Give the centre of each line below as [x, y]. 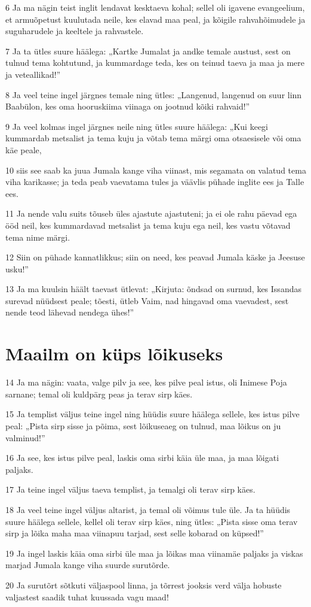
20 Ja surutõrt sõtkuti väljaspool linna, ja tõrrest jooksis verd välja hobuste [144, 585]
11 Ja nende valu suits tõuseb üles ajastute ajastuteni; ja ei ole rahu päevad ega [151, 213]
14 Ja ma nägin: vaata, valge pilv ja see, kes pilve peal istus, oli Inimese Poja [146, 382]
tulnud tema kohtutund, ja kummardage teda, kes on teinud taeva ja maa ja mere [155, 63]
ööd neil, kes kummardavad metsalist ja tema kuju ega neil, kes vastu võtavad [148, 225]
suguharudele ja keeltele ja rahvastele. [75, 31]
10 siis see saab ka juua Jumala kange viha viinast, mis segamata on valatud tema [156, 170]
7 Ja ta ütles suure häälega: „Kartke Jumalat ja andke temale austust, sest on [148, 51]
